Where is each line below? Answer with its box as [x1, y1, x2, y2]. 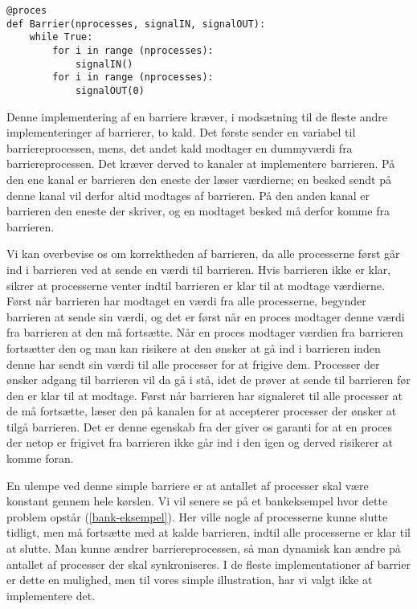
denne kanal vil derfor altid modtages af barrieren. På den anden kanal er [6, 186, 370, 203]
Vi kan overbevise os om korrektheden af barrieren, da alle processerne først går [6, 245, 400, 262]
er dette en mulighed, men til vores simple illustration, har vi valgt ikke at [6, 571, 373, 588]
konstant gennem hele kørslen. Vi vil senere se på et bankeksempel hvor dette [6, 493, 388, 509]
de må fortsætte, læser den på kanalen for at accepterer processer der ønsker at [6, 403, 397, 419]
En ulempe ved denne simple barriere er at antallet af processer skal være [6, 476, 369, 493]
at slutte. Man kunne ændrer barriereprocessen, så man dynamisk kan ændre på [6, 540, 401, 557]
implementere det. [6, 587, 96, 603]
